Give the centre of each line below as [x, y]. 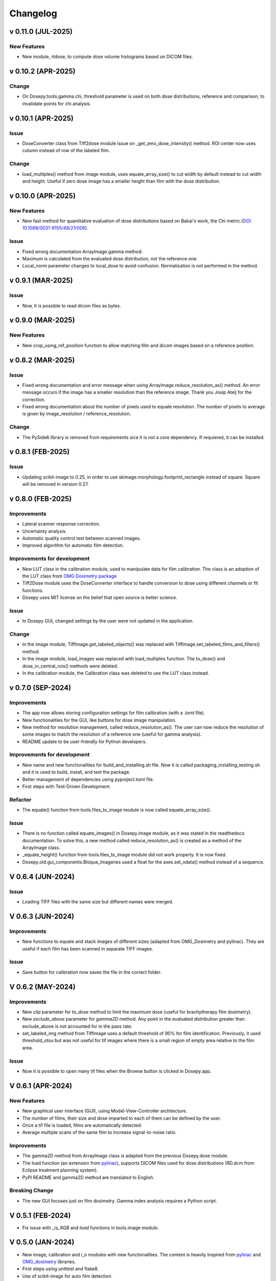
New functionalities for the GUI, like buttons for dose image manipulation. [99, 720]
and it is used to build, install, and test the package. [76, 772]
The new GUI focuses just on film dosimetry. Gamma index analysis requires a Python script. [120, 1201]
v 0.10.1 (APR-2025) [41, 118]
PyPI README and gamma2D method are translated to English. [88, 1177]
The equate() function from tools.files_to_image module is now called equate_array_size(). [117, 810]
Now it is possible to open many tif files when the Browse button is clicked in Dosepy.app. [117, 1071]
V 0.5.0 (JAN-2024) [42, 1242]
